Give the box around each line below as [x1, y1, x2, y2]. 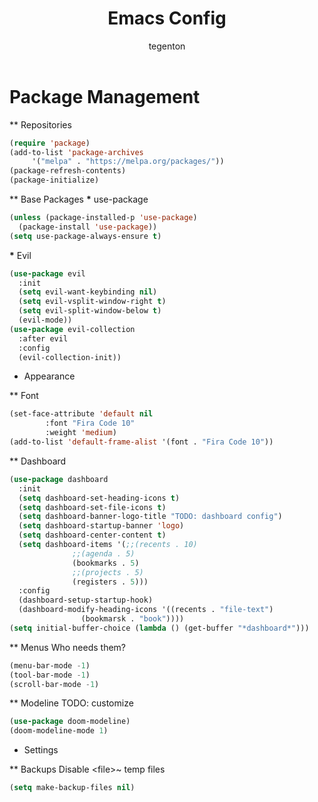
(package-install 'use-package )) [18, 222, 158, 232]
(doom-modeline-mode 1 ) [9, 726, 109, 736]
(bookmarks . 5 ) [72, 558, 140, 568]
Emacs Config [107, 7, 227, 30]
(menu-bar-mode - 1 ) [9, 660, 91, 671]
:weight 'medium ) [45, 428, 117, 438]
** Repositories [9, 118, 72, 131]
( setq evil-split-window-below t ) [18, 306, 162, 316]
